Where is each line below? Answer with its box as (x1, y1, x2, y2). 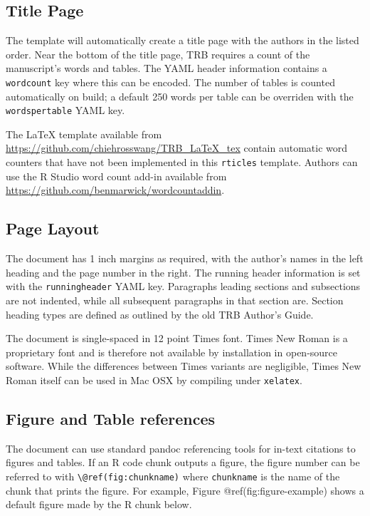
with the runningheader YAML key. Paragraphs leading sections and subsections (6, 279, 361, 294)
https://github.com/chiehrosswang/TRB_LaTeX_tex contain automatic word (6, 140, 348, 155)
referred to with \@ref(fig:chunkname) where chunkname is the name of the (6, 468, 340, 483)
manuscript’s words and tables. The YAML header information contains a (6, 61, 327, 76)
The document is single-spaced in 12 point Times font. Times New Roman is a (6, 331, 348, 346)
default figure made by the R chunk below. (6, 497, 192, 512)
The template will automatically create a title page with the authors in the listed (6, 33, 359, 48)
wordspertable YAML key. (6, 103, 125, 118)
